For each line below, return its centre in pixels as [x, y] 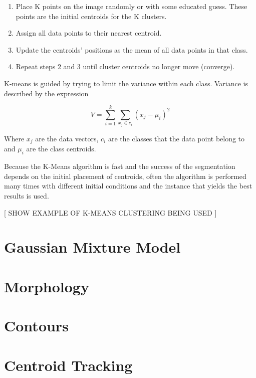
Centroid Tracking [68, 365]
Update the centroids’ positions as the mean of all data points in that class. [132, 49]
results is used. [27, 196]
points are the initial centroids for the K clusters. [91, 16]
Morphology [47, 286]
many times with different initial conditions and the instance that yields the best [128, 186]
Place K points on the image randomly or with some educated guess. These [132, 6]
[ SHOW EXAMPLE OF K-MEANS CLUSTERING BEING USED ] [110, 212]
